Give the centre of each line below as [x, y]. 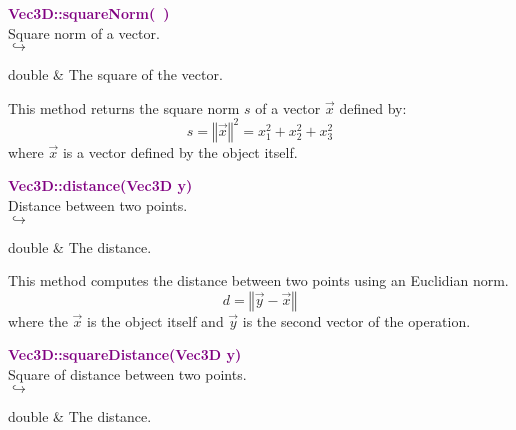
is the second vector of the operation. [356, 320]
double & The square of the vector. [115, 74]
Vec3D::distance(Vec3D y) [100, 185]
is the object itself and [155, 320]
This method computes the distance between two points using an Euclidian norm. [258, 280]
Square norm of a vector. [84, 32]
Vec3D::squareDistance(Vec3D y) [125, 354]
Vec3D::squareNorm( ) [89, 13]
